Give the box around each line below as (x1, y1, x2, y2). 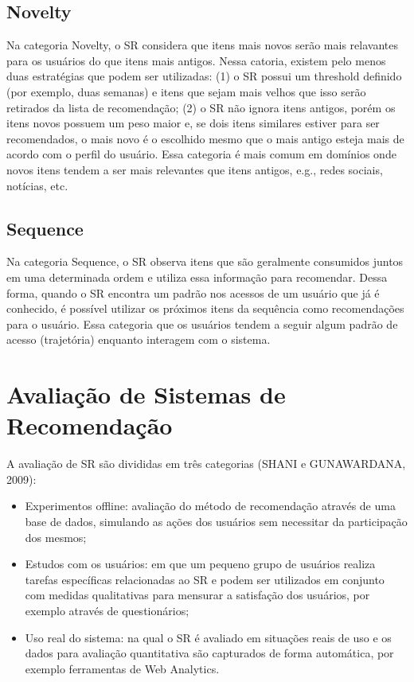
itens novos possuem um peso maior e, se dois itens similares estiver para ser (6, 115, 380, 131)
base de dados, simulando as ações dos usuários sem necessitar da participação (25, 513, 408, 529)
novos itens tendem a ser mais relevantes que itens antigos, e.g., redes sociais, (6, 161, 383, 177)
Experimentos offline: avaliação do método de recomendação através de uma (25, 497, 396, 514)
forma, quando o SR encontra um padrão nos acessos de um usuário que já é (6, 284, 380, 301)
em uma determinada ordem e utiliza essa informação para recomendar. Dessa (6, 268, 388, 285)
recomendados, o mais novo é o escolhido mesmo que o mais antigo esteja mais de (6, 130, 404, 146)
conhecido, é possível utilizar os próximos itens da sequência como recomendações (6, 300, 404, 317)
